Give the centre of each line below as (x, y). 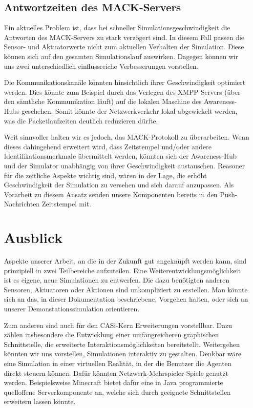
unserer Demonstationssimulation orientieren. (72, 308)
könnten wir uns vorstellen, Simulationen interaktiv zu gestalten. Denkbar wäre (123, 354)
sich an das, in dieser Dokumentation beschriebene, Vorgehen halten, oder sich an (126, 299)
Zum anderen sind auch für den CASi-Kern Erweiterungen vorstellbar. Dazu (118, 325)
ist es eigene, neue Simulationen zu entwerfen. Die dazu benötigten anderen (117, 280)
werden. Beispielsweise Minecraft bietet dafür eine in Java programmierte (114, 382)
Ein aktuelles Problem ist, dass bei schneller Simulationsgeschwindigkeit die (117, 28)
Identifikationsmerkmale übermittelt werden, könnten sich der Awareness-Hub (120, 156)
